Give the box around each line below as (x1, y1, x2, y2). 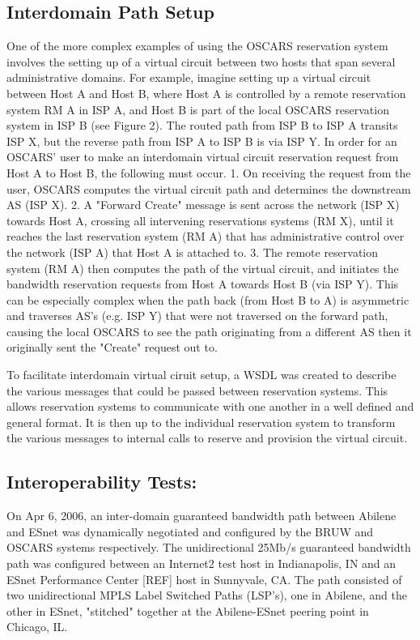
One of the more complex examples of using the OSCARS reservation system (6, 37, 388, 54)
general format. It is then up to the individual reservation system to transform (6, 413, 396, 430)
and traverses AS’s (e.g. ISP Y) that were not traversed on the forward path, (6, 307, 388, 324)
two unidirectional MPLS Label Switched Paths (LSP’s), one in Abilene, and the (6, 587, 407, 604)
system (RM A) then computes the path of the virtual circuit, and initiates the (6, 259, 399, 276)
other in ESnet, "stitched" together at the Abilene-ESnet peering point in (6, 602, 369, 619)
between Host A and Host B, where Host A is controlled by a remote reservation (6, 84, 406, 101)
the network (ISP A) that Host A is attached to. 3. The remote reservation (6, 243, 379, 260)
